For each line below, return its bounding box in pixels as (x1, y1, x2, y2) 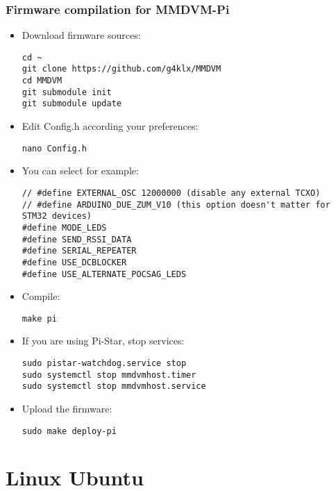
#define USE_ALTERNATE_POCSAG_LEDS (22, 269, 187, 279)
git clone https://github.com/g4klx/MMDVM (22, 64, 221, 74)
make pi (22, 313, 57, 324)
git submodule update (22, 99, 121, 109)
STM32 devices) (22, 211, 92, 222)
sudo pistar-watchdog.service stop (22, 358, 187, 369)
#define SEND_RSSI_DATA (22, 234, 132, 244)
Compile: (22, 289, 60, 303)
